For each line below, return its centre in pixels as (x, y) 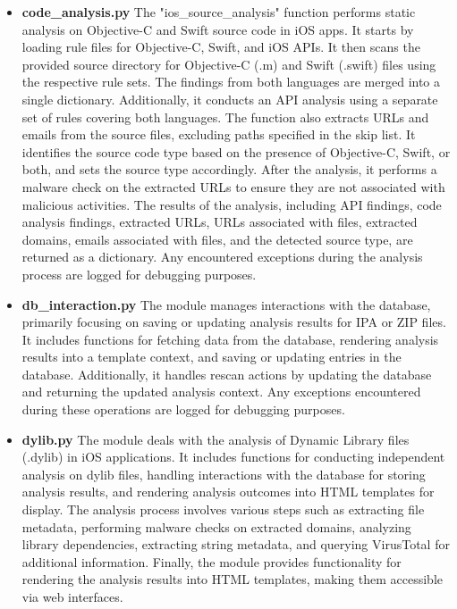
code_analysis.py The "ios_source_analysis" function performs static (219, 12)
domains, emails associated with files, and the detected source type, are (217, 239)
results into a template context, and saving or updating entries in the (212, 357)
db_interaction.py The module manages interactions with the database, (226, 304)
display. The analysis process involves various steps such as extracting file (223, 509)
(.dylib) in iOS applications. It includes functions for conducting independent (233, 457)
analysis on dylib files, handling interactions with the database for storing (224, 474)
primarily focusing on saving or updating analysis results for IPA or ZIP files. (234, 322)
